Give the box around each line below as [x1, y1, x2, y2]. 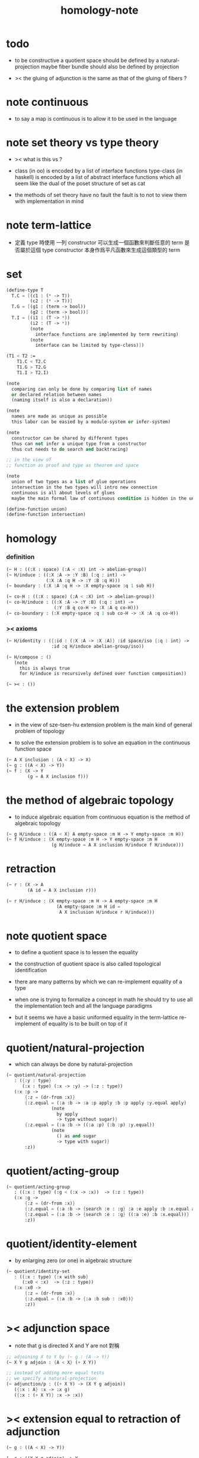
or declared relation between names [11, 391, 102, 397]
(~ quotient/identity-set [6, 1268, 70, 1274]
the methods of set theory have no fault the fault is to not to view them [14, 191, 187, 198]
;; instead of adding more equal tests [6, 1370, 105, 1376]
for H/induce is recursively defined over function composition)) [19, 670, 187, 677]
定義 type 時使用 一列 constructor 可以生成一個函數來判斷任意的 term [14, 239, 184, 246]
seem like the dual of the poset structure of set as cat [14, 180, 146, 187]
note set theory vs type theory [6, 136, 159, 149]
